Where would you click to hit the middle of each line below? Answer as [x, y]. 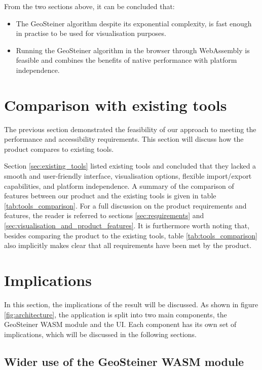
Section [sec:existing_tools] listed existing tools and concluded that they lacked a [130, 166]
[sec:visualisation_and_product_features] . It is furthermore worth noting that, [127, 225]
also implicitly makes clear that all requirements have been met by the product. [128, 245]
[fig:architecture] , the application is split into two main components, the [116, 314]
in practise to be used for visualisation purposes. [91, 33]
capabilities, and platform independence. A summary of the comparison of [119, 186]
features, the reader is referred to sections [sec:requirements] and [104, 215]
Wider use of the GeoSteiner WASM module [124, 361]
